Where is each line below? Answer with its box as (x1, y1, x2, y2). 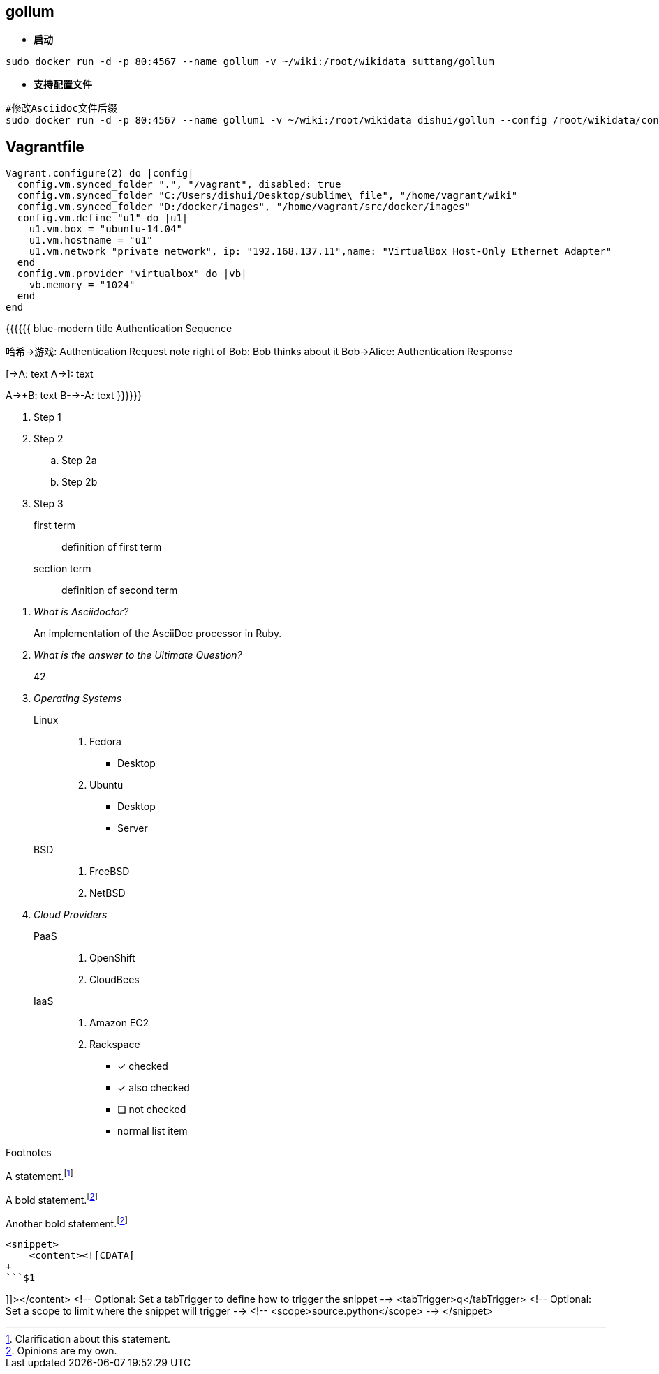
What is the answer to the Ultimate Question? (34, 649, 242, 662)
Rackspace (89, 1038, 140, 1051)
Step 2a (61, 454, 97, 467)
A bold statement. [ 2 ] (6, 1191, 98, 1206)
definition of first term (61, 541, 162, 553)
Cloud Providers (34, 909, 108, 921)
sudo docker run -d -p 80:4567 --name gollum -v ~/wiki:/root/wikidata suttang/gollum (6, 56, 494, 68)
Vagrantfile (6, 137, 84, 156)
